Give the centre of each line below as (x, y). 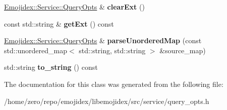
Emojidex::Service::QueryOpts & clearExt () (74, 7)
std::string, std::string (112, 50)
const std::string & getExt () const (59, 23)
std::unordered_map (36, 50)
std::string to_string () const (51, 67)
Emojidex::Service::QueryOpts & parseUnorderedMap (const (103, 40)
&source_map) (183, 50)
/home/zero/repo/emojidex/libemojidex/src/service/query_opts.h (107, 101)
